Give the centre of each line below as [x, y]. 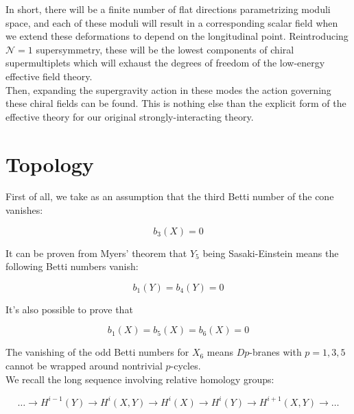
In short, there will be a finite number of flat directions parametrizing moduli [168, 9]
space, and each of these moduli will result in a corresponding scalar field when [172, 22]
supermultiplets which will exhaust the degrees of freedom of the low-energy [165, 63]
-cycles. [186, 366]
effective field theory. [49, 76]
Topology [50, 163]
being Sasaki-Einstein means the [271, 253]
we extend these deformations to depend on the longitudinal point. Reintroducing [177, 36]
